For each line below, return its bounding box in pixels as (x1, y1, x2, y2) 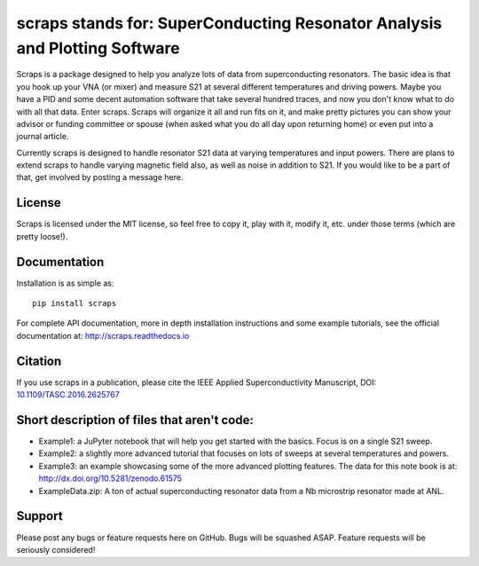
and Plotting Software (16, 38, 181, 58)
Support (16, 508, 63, 523)
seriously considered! (16, 544, 96, 554)
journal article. (16, 131, 69, 142)
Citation (16, 353, 62, 368)
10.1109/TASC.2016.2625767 (16, 389, 120, 400)
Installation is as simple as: (16, 278, 114, 288)
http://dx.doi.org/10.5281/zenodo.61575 (38, 473, 182, 483)
